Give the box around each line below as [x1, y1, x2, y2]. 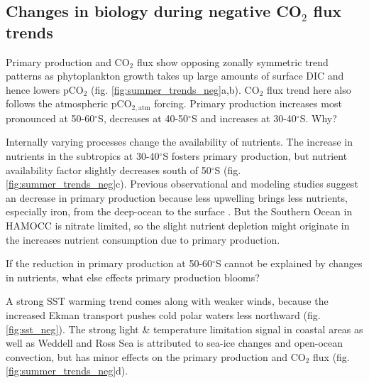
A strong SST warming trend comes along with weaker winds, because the [6, 293, 329, 308]
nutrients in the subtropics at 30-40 [6, 149, 160, 163]
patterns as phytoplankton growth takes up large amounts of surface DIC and [6, 68, 344, 83]
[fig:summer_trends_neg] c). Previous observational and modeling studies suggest [6, 176, 358, 191]
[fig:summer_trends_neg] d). [6, 363, 128, 378]
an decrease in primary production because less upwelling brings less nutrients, [6, 190, 348, 205]
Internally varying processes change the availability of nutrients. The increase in [6, 134, 353, 149]
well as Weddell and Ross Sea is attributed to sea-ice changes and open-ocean [6, 335, 343, 350]
